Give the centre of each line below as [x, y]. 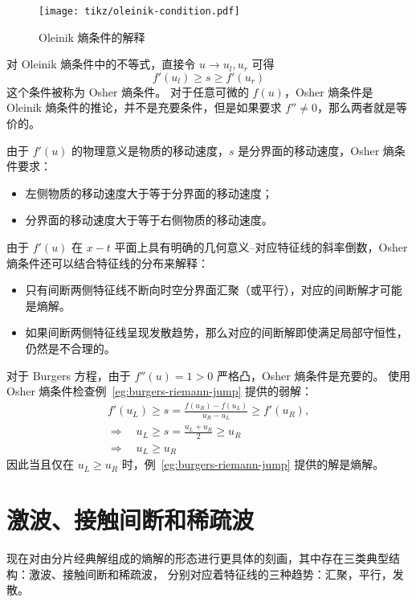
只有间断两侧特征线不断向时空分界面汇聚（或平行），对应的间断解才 [202, 290]
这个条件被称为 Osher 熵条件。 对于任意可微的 [128, 91]
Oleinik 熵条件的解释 [92, 37]
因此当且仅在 [40, 464]
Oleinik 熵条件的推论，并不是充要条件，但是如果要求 [144, 107]
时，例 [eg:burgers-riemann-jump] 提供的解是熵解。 [253, 464]
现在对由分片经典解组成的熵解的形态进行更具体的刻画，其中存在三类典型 [198, 558]
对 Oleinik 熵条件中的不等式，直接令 [101, 64]
